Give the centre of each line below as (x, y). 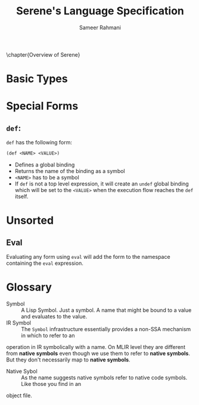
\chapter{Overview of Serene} (43, 54)
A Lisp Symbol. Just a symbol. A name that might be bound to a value (106, 310)
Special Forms (42, 106)
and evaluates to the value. (54, 316)
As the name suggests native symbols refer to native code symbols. (104, 378)
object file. (19, 395)
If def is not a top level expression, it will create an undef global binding (102, 184)
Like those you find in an (51, 384)
